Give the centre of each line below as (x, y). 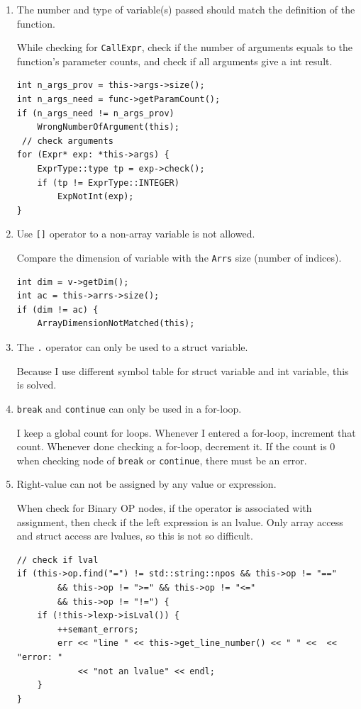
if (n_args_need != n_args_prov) (95, 113)
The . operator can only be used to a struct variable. (132, 347)
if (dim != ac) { (57, 309)
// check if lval (57, 560)
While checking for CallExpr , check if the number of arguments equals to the (185, 47)
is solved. (37, 385)
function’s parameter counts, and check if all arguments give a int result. (174, 61)
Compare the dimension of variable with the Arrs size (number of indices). (179, 258)
